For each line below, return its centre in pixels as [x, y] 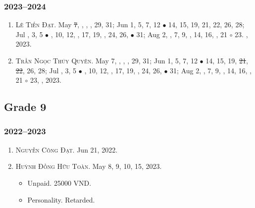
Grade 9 [25, 107]
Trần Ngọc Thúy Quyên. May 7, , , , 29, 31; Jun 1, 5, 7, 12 [106, 60]
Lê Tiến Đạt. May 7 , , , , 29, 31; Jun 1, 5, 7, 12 [88, 25]
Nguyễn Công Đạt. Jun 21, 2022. [67, 149]
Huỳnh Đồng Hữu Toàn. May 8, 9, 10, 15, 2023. [89, 166]
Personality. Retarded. [61, 199]
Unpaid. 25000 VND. [59, 182]
